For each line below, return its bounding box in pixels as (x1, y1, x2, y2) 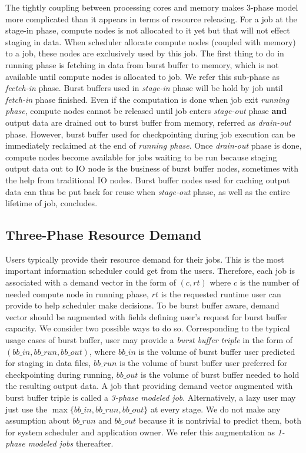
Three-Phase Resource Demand (5, 226, 201, 244)
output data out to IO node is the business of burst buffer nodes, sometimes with (5, 162, 299, 175)
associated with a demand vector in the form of (5, 276, 176, 288)
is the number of (240, 276, 300, 288)
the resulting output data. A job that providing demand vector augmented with (5, 380, 293, 392)
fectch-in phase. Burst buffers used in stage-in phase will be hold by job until (5, 82, 283, 94)
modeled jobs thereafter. (28, 437, 114, 449)
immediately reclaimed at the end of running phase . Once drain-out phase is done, (5, 139, 302, 152)
